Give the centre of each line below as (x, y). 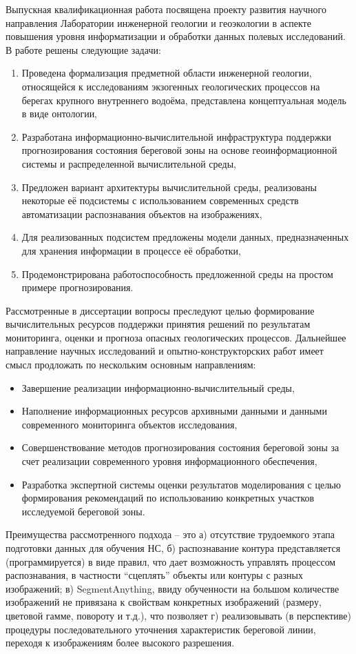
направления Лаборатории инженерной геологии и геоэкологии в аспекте (158, 22)
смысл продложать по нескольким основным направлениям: (131, 365)
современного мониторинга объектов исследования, (129, 424)
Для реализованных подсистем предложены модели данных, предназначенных (185, 237)
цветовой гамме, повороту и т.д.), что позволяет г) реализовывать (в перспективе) (179, 615)
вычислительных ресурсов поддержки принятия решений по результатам (158, 324)
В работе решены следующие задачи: (83, 49)
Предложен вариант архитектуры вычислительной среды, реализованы (169, 187)
